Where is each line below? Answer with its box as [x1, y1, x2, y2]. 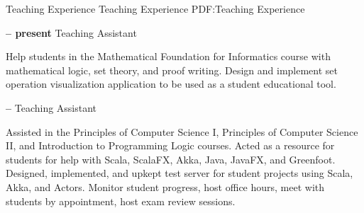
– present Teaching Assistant [6, 25, 137, 40]
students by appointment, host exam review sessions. [6, 193, 236, 208]
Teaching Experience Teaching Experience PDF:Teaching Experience [6, 1, 305, 16]
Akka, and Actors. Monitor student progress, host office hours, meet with [6, 179, 325, 194]
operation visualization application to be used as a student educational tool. [6, 76, 336, 91]
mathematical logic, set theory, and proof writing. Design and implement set [6, 62, 338, 77]
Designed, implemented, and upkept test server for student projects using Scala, [6, 166, 353, 180]
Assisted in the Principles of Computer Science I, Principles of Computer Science [6, 124, 358, 139]
